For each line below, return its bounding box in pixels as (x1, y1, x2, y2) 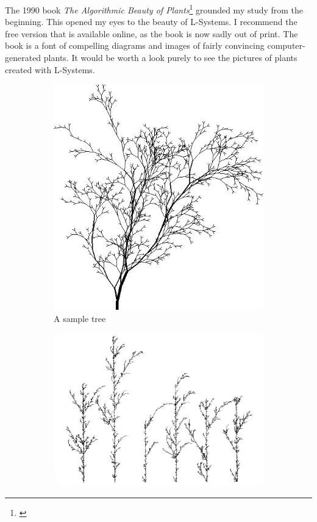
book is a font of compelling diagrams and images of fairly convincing (5, 39, 265, 52)
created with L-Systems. (5, 63, 95, 76)
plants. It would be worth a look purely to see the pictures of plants (43, 51, 297, 64)
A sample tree (54, 312, 106, 324)
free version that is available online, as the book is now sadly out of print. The (5, 27, 298, 40)
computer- (267, 39, 305, 52)
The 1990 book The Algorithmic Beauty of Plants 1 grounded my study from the (5, 2, 304, 16)
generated (5, 51, 41, 64)
